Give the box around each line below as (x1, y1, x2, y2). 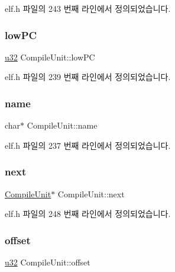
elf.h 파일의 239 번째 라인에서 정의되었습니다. (5, 71, 171, 83)
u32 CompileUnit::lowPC (5, 50, 95, 63)
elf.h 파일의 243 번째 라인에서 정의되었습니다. (5, 2, 171, 14)
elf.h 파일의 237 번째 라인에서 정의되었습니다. (5, 139, 171, 151)
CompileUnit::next (57, 187, 125, 200)
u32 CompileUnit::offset (5, 256, 90, 268)
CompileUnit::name (27, 119, 98, 132)
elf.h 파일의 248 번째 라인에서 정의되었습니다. (5, 207, 171, 220)
